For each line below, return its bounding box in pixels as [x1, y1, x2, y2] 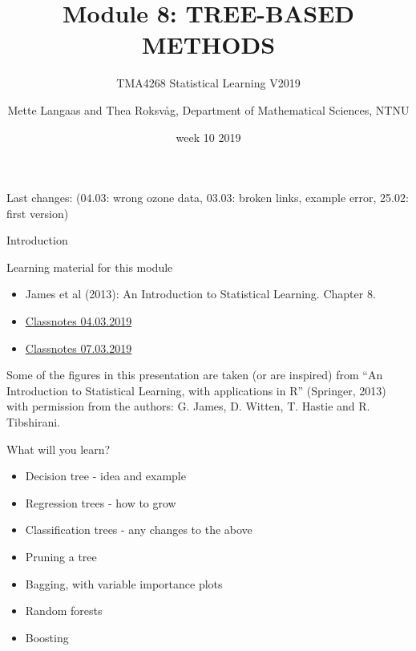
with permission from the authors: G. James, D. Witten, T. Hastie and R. [6, 398, 370, 414]
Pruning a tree [25, 548, 97, 564]
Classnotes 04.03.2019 [25, 313, 132, 330]
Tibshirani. [6, 414, 61, 431]
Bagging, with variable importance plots [25, 575, 223, 592]
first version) [6, 204, 69, 221]
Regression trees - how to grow [25, 494, 176, 511]
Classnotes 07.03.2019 [25, 339, 132, 356]
